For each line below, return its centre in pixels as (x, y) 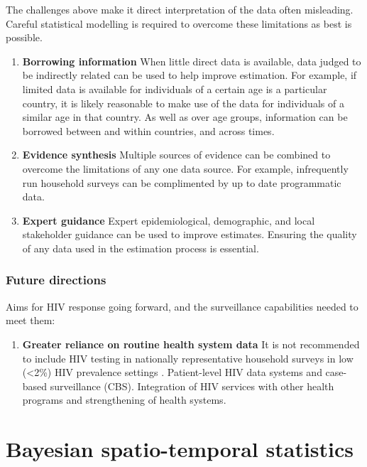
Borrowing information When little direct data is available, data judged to (192, 61)
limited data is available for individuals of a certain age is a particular (175, 88)
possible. (24, 37)
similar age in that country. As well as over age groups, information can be (185, 117)
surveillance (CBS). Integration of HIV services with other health (192, 386)
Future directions (56, 280)
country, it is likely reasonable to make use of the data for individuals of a (183, 103)
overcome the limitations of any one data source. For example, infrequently (185, 168)
